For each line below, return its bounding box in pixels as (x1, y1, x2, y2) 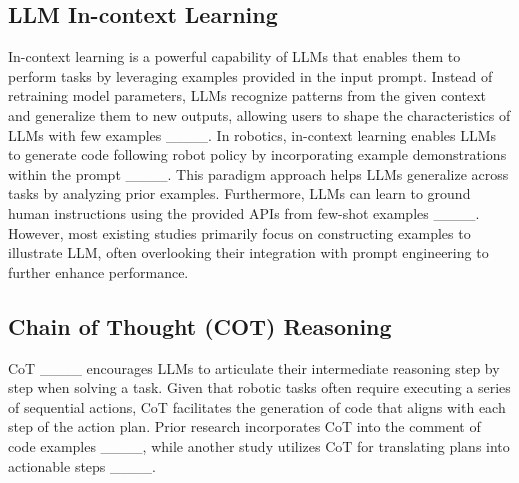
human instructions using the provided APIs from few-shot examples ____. (8, 202, 480, 223)
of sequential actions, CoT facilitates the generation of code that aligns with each (8, 396, 506, 417)
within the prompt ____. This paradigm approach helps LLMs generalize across (8, 163, 509, 184)
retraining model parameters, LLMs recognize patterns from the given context (8, 85, 487, 106)
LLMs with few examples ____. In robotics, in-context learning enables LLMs (8, 124, 497, 145)
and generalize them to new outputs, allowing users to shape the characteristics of (8, 104, 511, 125)
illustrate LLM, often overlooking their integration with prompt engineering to (8, 242, 489, 263)
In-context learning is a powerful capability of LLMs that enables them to (8, 46, 461, 67)
